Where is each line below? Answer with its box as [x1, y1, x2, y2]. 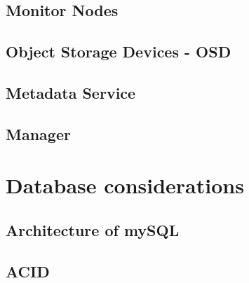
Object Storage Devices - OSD [6, 41, 231, 62]
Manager [6, 123, 71, 144]
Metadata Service [6, 81, 136, 103]
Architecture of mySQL [6, 219, 180, 240]
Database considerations [6, 171, 244, 200]
